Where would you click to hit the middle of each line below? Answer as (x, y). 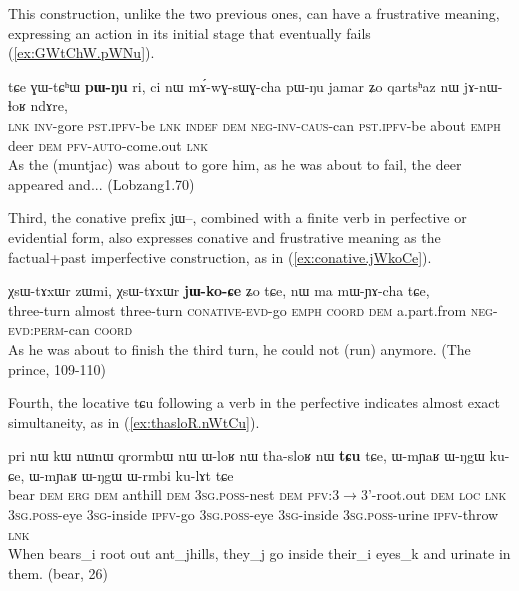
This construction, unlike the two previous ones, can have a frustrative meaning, (254, 13)
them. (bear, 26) (58, 572)
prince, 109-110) (57, 368)
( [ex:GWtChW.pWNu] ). (81, 52)
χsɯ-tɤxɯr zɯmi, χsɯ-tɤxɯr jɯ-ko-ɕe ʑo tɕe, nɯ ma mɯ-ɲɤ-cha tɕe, (219, 290)
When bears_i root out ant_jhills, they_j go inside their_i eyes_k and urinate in (259, 553)
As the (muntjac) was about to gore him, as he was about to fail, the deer (235, 164)
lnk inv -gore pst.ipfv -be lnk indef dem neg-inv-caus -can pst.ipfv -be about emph (254, 124)
